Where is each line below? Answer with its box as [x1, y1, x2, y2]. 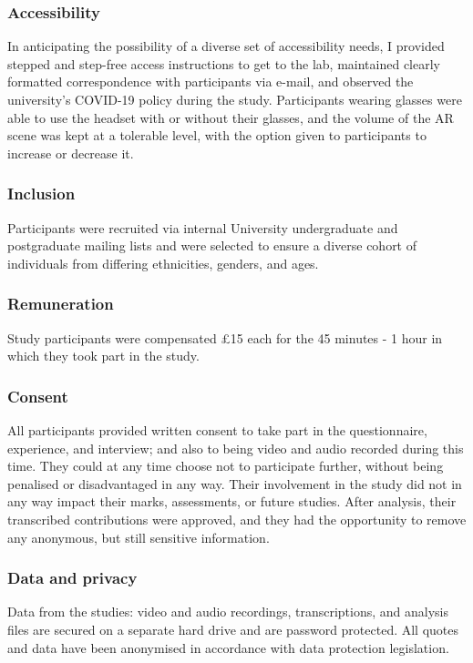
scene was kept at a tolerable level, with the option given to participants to [7, 126, 427, 145]
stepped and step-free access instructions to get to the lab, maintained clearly [7, 54, 440, 73]
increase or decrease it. [7, 143, 134, 162]
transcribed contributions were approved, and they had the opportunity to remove [7, 509, 467, 528]
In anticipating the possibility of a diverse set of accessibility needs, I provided [7, 36, 445, 56]
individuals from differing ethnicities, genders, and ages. [7, 253, 319, 272]
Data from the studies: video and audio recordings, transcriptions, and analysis [7, 602, 448, 621]
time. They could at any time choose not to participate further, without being [7, 456, 444, 475]
